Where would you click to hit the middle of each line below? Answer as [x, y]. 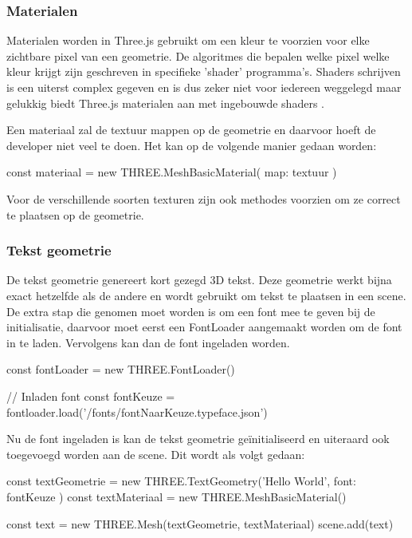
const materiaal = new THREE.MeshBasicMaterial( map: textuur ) [172, 172]
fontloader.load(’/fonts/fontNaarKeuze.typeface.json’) [137, 411]
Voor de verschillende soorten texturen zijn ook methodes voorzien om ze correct [204, 198]
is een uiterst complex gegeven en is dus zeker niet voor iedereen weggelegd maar [204, 87]
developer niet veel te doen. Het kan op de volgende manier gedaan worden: [192, 145]
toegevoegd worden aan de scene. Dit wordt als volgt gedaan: [156, 454]
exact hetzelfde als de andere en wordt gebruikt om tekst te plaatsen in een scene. [206, 295]
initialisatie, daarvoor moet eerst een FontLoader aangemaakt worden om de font [204, 327]
